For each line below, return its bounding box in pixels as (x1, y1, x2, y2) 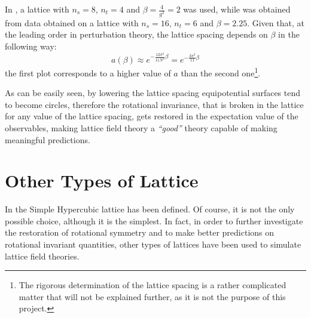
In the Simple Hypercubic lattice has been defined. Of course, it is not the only (5, 203, 295, 215)
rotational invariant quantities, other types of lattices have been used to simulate (5, 238, 301, 251)
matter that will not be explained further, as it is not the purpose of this (19, 290, 286, 302)
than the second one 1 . (181, 64, 261, 79)
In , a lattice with (5, 3, 69, 15)
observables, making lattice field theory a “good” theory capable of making (5, 121, 278, 134)
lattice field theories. (5, 249, 80, 262)
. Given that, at (247, 16, 304, 29)
